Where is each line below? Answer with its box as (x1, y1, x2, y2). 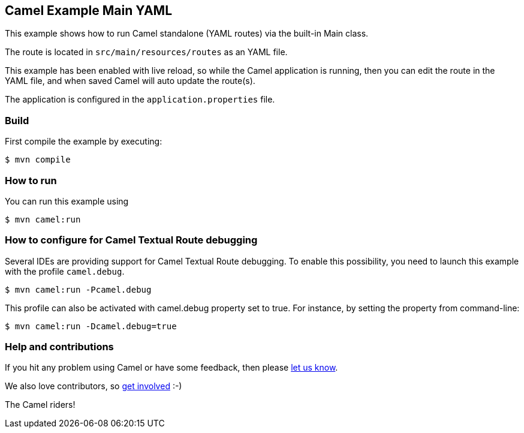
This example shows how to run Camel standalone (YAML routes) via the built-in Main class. (5, 28, 369, 39)
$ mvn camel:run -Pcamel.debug (5, 284, 152, 294)
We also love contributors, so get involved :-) (5, 381, 182, 392)
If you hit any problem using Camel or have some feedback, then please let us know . (5, 362, 338, 373)
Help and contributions (5, 341, 114, 353)
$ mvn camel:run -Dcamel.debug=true (5, 321, 177, 331)
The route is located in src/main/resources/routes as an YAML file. (5, 47, 288, 58)
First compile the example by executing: (5, 136, 162, 147)
